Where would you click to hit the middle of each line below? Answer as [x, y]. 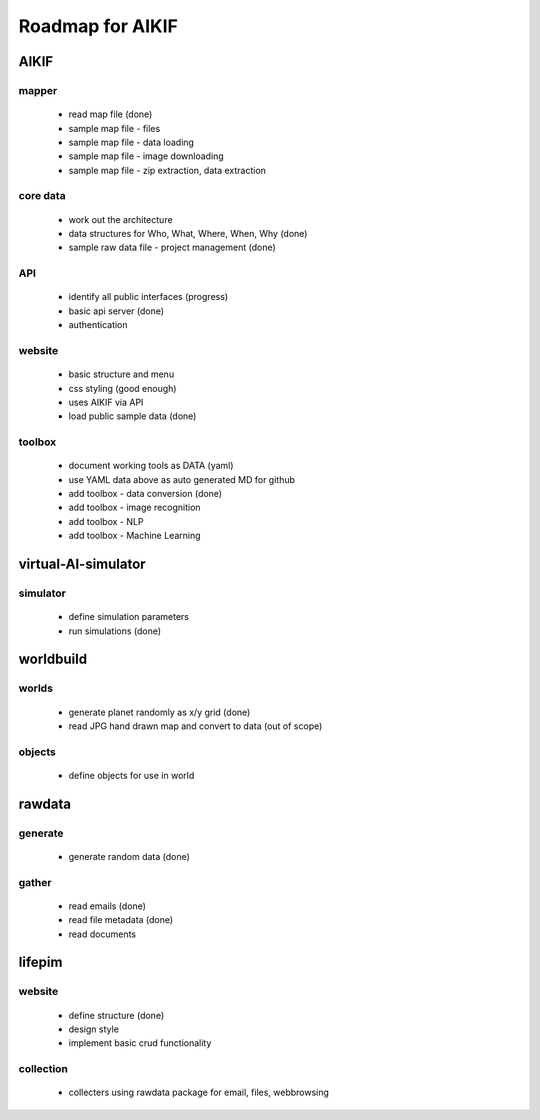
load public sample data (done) [132, 416]
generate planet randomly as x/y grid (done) [159, 712]
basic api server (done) [116, 311]
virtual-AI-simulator [82, 564]
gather [35, 882]
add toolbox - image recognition [134, 507]
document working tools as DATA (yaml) [151, 466]
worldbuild [53, 659]
